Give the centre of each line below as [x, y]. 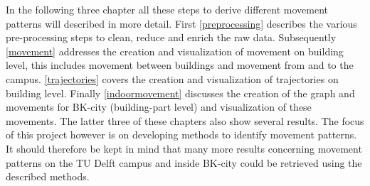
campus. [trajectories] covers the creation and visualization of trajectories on [172, 78]
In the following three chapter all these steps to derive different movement [167, 9]
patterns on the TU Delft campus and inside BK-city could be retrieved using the [184, 162]
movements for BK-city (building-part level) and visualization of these [159, 107]
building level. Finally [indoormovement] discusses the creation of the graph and [180, 93]
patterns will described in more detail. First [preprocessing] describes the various [181, 23]
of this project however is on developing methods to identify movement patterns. [181, 135]
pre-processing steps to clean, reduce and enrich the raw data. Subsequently [171, 37]
